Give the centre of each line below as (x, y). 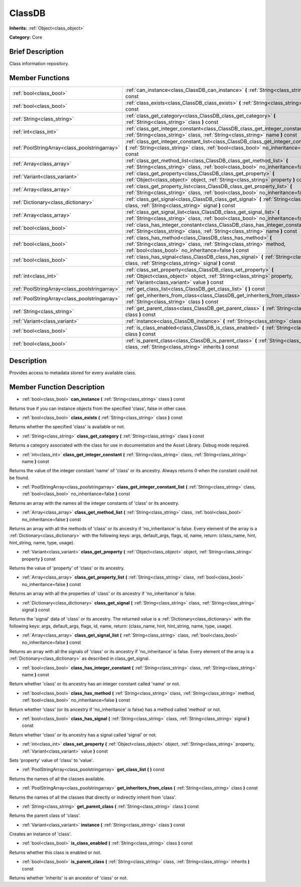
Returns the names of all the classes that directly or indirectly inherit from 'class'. (93, 797)
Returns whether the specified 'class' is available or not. (67, 427)
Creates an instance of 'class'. (40, 834)
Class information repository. (39, 63)
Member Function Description (57, 387)
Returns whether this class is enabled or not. (55, 852)
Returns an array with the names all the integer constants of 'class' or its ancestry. (94, 503)
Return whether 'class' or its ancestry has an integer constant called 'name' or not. (95, 684)
